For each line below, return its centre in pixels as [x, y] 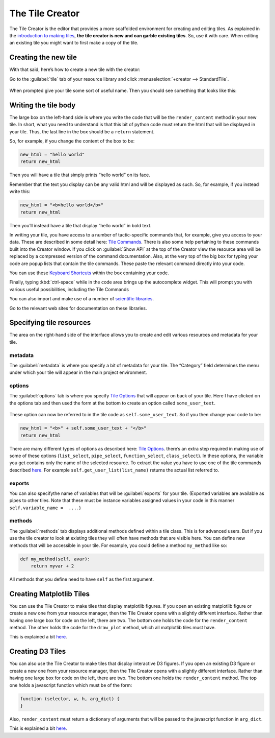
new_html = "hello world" [52, 155]
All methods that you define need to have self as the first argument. [82, 579]
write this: [20, 192]
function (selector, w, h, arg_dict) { [70, 699]
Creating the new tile [43, 57]
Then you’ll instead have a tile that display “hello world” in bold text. [80, 225]
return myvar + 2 [52, 566]
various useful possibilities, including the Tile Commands [69, 289]
